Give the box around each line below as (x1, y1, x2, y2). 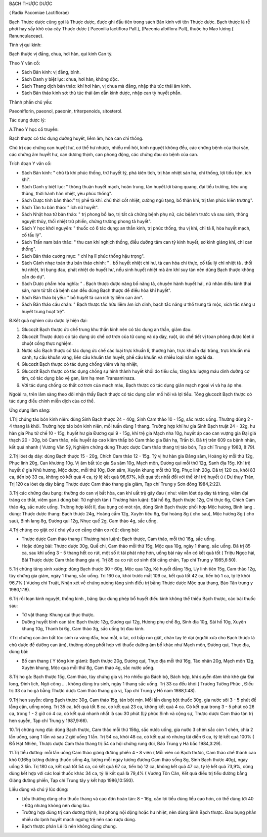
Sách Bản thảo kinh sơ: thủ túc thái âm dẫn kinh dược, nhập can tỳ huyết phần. (21, 90, 182, 96)
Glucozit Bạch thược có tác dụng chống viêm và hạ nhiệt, (21, 361, 138, 367)
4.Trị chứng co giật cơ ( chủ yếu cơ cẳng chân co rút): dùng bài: (9, 527, 139, 533)
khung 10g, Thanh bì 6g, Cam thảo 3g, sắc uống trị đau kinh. (21, 626, 145, 632)
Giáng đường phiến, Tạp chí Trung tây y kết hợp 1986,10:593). (9, 777, 134, 783)
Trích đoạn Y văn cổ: (9, 161, 52, 167)
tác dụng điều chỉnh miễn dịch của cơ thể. (9, 398, 95, 404)
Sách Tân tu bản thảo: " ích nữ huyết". (21, 204, 99, 210)
